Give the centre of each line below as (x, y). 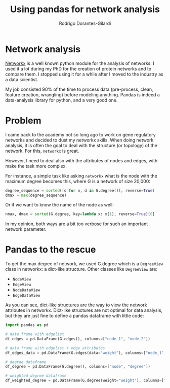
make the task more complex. (36, 166)
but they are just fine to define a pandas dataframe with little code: (75, 316)
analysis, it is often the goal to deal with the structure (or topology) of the (81, 145)
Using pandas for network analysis (85, 9)
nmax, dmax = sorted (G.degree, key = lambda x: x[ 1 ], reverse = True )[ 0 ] (80, 214)
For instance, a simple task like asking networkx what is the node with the (81, 175)
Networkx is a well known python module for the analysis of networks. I (80, 63)
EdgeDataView (26, 296)
